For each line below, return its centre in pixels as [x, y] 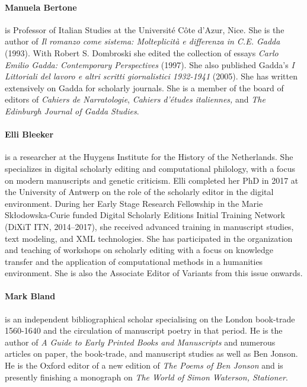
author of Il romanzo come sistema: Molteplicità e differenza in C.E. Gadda [143, 41]
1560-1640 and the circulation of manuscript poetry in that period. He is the [144, 330]
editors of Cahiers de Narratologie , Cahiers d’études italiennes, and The [135, 99]
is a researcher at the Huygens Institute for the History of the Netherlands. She [149, 157]
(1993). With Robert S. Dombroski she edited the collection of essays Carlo [142, 52]
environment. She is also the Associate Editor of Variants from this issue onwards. [154, 273]
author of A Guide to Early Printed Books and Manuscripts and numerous [140, 342]
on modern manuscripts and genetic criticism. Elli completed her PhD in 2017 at [152, 180]
